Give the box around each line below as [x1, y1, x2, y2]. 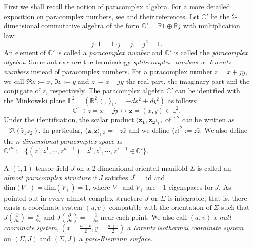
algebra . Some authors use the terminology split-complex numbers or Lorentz [4, 57, 231, 67]
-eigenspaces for [166, 182, 213, 192]
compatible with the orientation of [109, 202, 212, 212]
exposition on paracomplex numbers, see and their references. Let [4, 11, 199, 21]
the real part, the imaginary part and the [126, 76, 250, 86]
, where [88, 182, 110, 192]
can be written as [182, 114, 234, 124]
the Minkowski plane [4, 95, 66, 105]
